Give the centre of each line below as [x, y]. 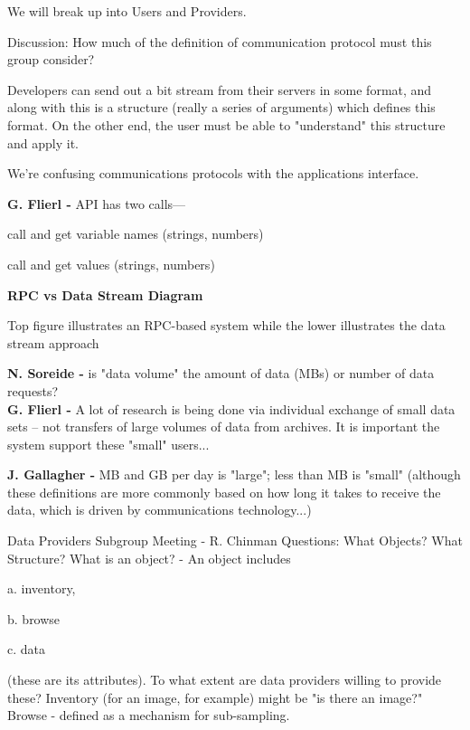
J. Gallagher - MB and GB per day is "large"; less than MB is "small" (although [234, 474]
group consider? [51, 59]
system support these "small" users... [108, 444]
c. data [27, 649]
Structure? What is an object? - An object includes [149, 558]
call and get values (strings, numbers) [111, 264]
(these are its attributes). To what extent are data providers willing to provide [225, 680]
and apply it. [43, 142]
